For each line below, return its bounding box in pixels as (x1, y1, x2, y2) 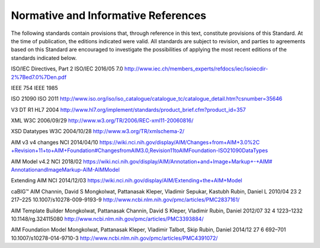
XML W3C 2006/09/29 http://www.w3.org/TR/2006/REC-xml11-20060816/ (11, 117, 194, 124)
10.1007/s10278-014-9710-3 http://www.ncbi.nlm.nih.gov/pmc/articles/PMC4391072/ (11, 234, 218, 241)
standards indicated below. (11, 54, 77, 62)
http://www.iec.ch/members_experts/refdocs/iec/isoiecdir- (124, 65, 268, 72)
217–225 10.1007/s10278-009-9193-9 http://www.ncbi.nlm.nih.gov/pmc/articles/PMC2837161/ (11, 196, 240, 204)
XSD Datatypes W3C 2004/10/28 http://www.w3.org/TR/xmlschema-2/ (11, 128, 185, 135)
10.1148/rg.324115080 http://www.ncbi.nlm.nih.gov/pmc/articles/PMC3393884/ (11, 215, 204, 222)
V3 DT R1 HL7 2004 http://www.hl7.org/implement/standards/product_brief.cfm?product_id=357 (11, 106, 246, 113)
